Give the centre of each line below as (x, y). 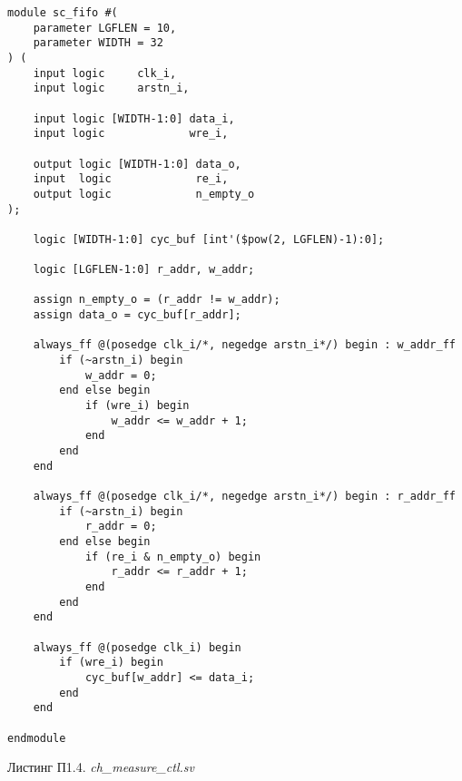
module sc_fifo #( (63, 13)
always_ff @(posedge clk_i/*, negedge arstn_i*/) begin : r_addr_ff (244, 496)
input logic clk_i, (105, 73)
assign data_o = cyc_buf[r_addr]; (137, 315)
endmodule (37, 738)
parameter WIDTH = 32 (98, 43)
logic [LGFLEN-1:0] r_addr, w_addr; (144, 270)
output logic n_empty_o (144, 194)
